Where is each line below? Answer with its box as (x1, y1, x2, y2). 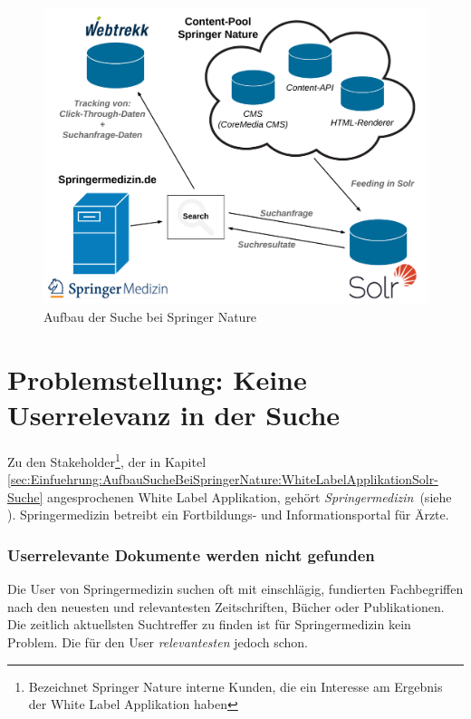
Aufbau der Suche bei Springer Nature (43, 307, 257, 326)
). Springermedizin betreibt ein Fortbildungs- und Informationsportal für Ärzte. (7, 505, 449, 524)
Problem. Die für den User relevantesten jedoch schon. (7, 633, 308, 652)
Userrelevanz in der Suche (7, 396, 341, 433)
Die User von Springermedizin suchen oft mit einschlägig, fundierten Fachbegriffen (7, 579, 464, 598)
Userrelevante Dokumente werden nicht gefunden (7, 543, 375, 566)
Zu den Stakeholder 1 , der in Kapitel (7, 450, 207, 471)
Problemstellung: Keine (7, 360, 307, 397)
